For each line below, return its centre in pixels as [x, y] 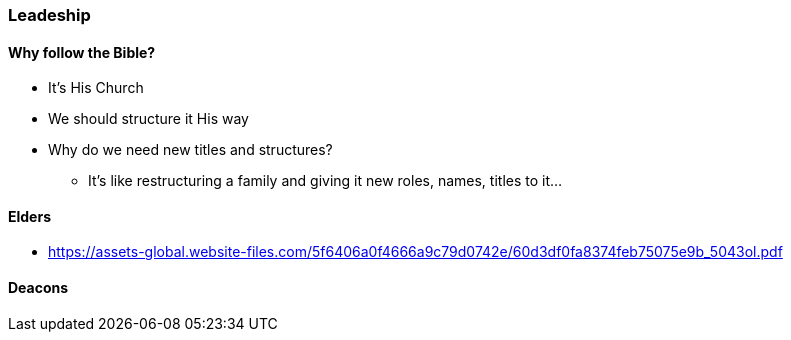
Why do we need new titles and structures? [190, 150]
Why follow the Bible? [82, 52]
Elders [30, 216]
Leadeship [49, 15]
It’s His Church [96, 88]
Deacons [38, 288]
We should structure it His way [148, 119]
